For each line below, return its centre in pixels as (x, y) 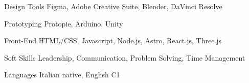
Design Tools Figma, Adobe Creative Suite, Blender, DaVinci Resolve (113, 6)
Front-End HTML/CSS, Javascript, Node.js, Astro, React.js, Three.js (113, 40)
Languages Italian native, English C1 (62, 75)
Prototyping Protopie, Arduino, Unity (64, 23)
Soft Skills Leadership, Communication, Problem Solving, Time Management (125, 57)
